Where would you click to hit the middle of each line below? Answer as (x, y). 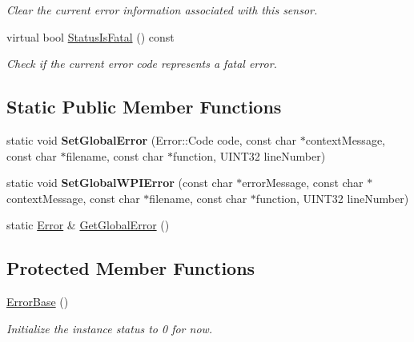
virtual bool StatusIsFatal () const (90, 36)
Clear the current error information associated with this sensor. (162, 10)
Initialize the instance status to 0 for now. (110, 328)
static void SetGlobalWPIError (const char (120, 183)
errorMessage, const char (303, 183)
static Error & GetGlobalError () (88, 225)
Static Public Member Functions (144, 107)
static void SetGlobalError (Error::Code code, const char (152, 139)
